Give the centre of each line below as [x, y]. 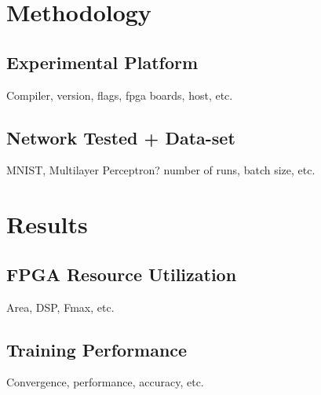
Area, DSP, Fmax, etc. [60, 307]
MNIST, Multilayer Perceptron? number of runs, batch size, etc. [161, 170]
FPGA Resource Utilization [122, 274]
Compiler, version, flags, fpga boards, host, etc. [120, 95]
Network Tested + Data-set [121, 137]
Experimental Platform [102, 62]
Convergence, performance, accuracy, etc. [105, 382]
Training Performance [97, 349]
